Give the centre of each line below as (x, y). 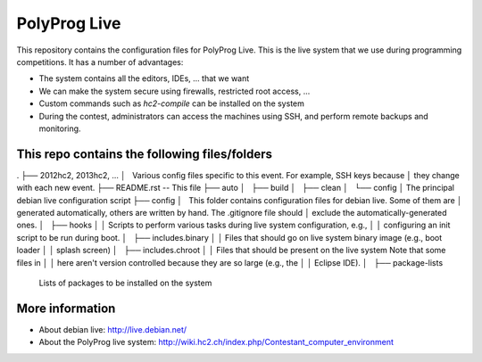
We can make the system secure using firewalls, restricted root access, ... (175, 91)
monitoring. (60, 128)
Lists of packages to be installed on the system (125, 283)
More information (66, 308)
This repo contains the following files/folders (144, 154)
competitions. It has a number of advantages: (100, 62)
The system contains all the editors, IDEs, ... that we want (144, 78)
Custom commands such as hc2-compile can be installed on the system (172, 103)
